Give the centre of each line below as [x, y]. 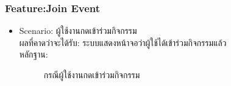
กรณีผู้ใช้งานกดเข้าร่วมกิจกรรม [92, 74]
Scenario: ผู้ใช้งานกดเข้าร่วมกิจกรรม [78, 31]
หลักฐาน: [34, 54]
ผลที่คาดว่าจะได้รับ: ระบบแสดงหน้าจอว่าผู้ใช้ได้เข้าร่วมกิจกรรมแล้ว [123, 42]
